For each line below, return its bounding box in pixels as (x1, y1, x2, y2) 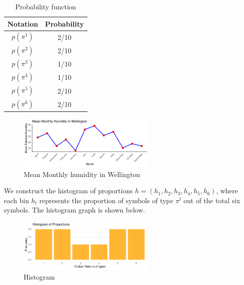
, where (216, 185, 238, 196)
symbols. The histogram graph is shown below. (4, 205, 145, 215)
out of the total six (183, 195, 241, 205)
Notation (7, 18, 38, 29)
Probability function (15, 1, 76, 11)
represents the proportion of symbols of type (39, 195, 173, 205)
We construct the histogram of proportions (4, 185, 133, 196)
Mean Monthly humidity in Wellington (24, 169, 140, 179)
